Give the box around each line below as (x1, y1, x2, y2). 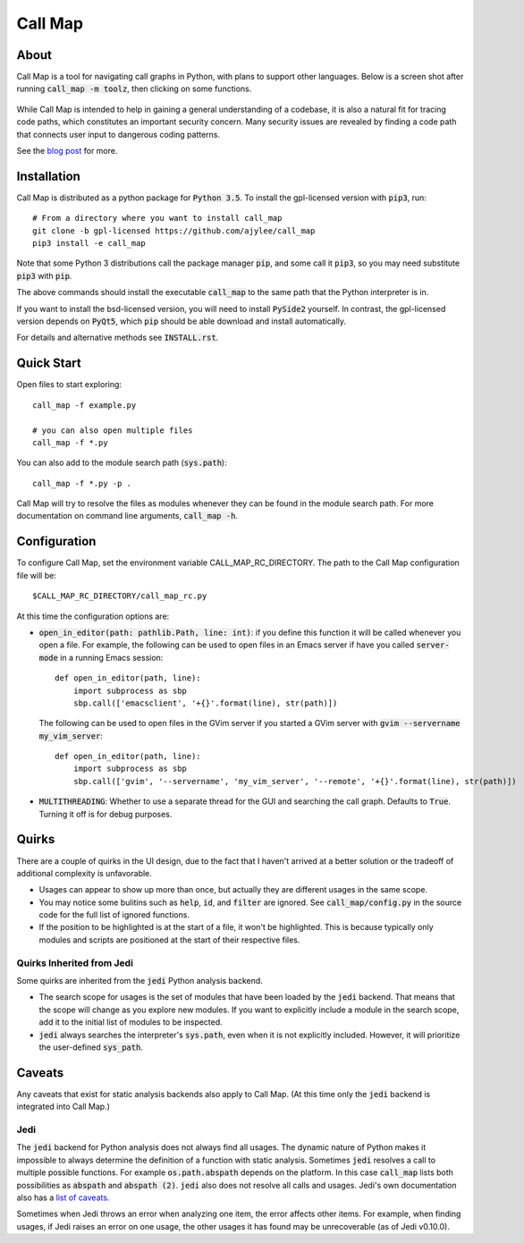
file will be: (16, 570, 57, 580)
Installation (16, 168, 80, 183)
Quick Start (16, 356, 81, 371)
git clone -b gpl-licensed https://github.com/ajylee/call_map (32, 225, 316, 236)
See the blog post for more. (16, 146, 118, 156)
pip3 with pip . (16, 270, 72, 281)
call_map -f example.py (32, 400, 137, 410)
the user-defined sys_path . (38, 1042, 143, 1053)
